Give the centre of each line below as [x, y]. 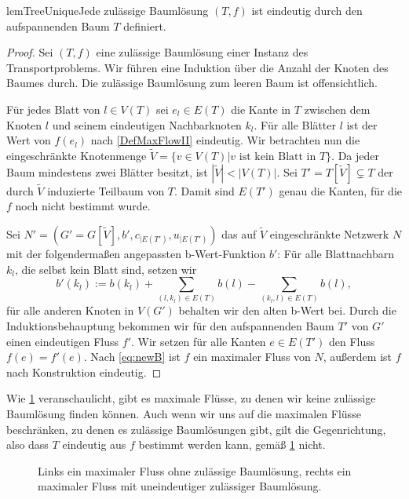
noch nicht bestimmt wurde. [83, 206]
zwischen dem [337, 109]
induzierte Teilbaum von [106, 190]
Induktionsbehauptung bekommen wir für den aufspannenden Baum [170, 326]
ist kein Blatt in [278, 157]
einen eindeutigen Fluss [63, 341]
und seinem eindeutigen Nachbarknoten [147, 124]
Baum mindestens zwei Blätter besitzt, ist [107, 171]
